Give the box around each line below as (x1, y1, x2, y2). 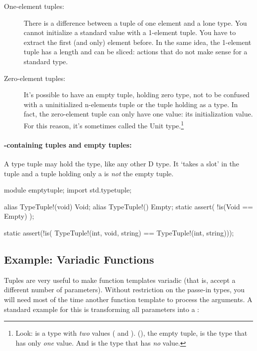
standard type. (24, 56, 68, 66)
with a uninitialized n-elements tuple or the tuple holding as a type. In (24, 99, 238, 109)
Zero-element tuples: (4, 73, 66, 83)
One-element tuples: (4, 1, 64, 11)
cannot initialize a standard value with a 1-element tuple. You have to (24, 27, 236, 38)
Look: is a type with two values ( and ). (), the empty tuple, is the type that (15, 328, 248, 338)
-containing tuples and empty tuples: (4, 139, 132, 150)
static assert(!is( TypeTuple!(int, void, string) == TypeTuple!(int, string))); (4, 227, 234, 237)
